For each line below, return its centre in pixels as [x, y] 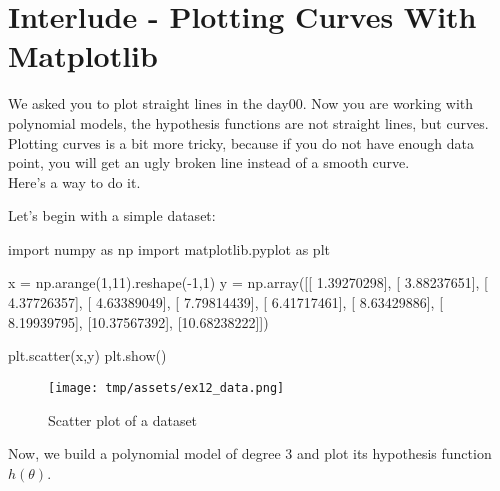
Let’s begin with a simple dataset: [112, 215]
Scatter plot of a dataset [123, 419]
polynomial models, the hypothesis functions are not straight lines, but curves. [248, 122]
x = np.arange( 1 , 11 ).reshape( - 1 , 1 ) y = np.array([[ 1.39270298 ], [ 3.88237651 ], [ [248, 282]
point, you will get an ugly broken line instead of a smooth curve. [209, 162]
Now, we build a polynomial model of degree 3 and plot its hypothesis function [250, 453]
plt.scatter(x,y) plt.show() [87, 355]
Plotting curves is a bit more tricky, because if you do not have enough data [241, 142]
